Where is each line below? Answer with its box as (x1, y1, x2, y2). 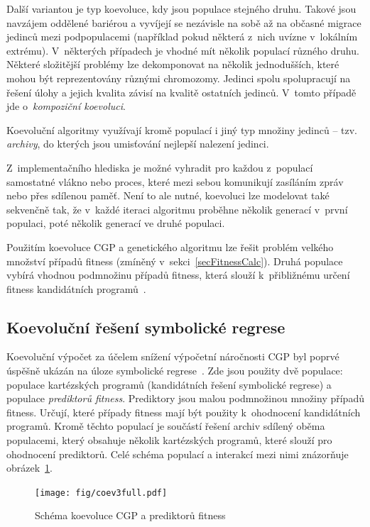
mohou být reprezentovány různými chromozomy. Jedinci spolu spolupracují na (6, 70, 351, 85)
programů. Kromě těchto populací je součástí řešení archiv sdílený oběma (6, 418, 325, 433)
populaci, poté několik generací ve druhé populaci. (6, 216, 225, 231)
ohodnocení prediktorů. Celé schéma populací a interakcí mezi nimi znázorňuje (6, 446, 349, 461)
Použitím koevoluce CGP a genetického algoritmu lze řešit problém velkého (6, 239, 334, 254)
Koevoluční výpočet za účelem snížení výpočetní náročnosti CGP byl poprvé (6, 349, 339, 364)
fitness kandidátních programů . (6, 281, 146, 296)
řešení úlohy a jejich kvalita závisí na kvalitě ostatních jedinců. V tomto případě (6, 84, 357, 99)
